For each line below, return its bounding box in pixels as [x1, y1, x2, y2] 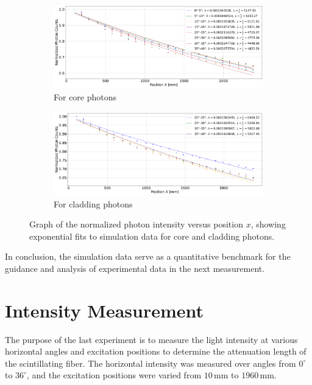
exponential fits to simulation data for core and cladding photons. [29, 229, 275, 242]
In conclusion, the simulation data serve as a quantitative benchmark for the [5, 250, 291, 263]
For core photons [54, 90, 117, 103]
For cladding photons [54, 197, 133, 210]
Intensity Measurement [5, 297, 204, 322]
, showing [250, 218, 286, 231]
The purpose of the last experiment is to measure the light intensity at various [5, 333, 298, 345]
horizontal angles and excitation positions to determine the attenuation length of [5, 345, 307, 358]
